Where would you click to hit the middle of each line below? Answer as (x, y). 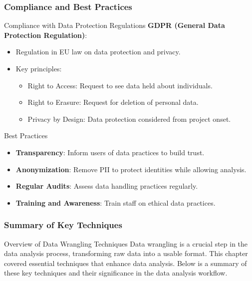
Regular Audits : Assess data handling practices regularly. (107, 186)
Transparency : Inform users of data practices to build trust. (110, 152)
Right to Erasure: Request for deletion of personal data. (113, 102)
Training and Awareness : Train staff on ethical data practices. (116, 202)
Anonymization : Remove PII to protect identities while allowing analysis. (131, 169)
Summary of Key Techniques (63, 225)
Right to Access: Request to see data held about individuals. (120, 85)
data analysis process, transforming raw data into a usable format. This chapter (126, 253)
